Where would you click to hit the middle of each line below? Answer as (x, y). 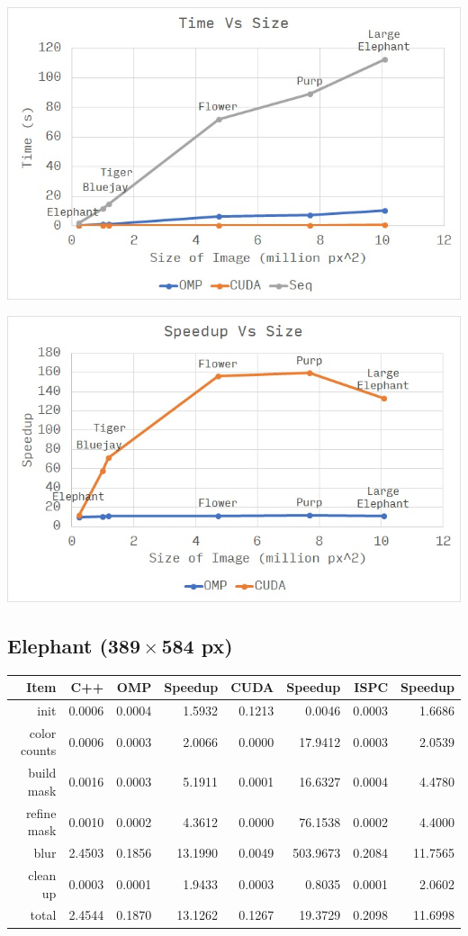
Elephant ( (58, 645)
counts (39, 750)
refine (41, 812)
